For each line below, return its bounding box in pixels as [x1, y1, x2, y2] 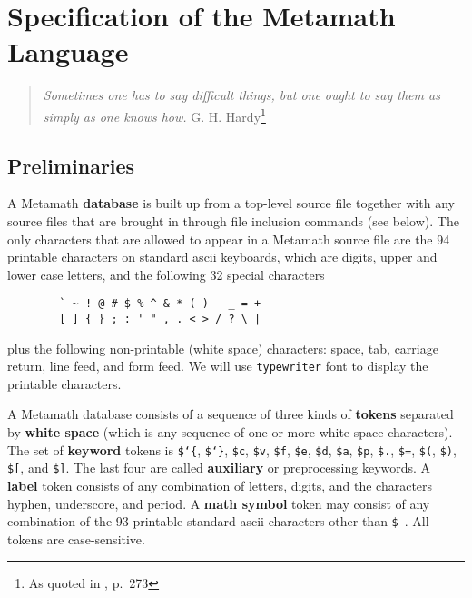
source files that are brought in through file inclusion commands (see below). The [7, 211, 459, 230]
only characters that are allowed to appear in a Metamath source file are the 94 [7, 229, 450, 248]
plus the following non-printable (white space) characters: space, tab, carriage [7, 338, 438, 357]
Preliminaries [7, 151, 135, 179]
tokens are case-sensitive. [7, 529, 145, 548]
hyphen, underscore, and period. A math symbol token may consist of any [7, 493, 430, 513]
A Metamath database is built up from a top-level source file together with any [7, 194, 455, 213]
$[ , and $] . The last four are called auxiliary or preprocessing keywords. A [7, 458, 431, 477]
